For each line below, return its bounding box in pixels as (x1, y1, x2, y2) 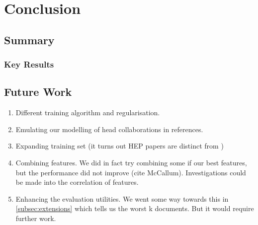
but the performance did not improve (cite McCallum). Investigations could (15, 167, 246, 177)
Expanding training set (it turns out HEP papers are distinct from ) (15, 141, 224, 151)
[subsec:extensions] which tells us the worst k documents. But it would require (15, 203, 254, 214)
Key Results (4, 58, 54, 71)
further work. (15, 213, 56, 223)
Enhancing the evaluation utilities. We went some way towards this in (15, 193, 229, 204)
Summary (4, 32, 55, 47)
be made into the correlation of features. (15, 177, 139, 187)
